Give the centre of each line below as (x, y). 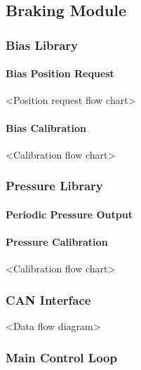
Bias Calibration (46, 127)
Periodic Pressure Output (69, 214)
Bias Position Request (60, 73)
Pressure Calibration (57, 242)
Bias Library (42, 45)
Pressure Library (54, 186)
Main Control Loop (61, 357)
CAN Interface (48, 299)
